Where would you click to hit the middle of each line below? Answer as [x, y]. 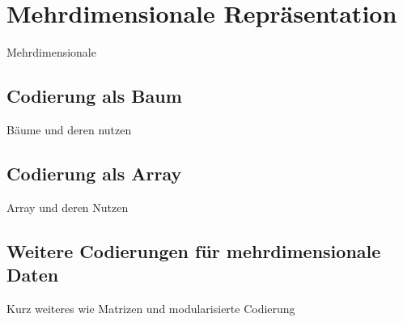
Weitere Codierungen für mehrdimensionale [194, 250]
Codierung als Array [94, 173]
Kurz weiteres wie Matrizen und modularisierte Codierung [151, 308]
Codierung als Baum [94, 96]
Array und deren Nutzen [68, 207]
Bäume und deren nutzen [69, 129]
